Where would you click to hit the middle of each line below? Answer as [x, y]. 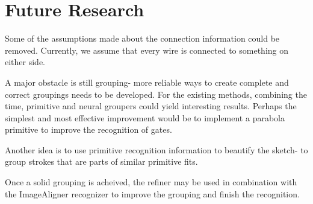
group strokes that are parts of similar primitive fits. [101, 161]
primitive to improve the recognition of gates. [88, 129]
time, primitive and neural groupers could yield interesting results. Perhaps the [151, 106]
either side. [25, 62]
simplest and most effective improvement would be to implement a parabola [145, 117]
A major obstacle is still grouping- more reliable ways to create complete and [147, 82]
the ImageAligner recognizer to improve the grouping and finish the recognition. [152, 193]
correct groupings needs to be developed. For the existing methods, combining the [156, 94]
